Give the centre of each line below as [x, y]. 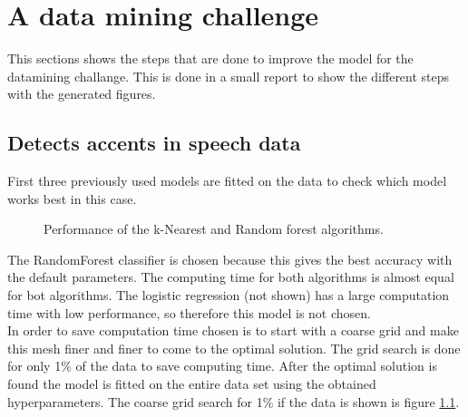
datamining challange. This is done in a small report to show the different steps [229, 76]
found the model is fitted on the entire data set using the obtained [192, 384]
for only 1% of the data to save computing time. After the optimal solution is [222, 366]
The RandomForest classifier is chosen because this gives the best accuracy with [230, 259]
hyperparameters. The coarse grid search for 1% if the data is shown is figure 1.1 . [234, 401]
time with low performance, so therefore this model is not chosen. [189, 312]
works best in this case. [72, 198]
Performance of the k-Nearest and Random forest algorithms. [214, 229]
